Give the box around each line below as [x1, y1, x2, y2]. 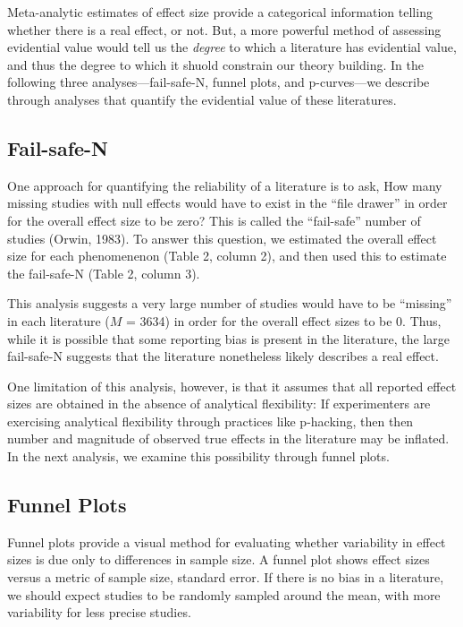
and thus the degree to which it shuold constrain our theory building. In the [7, 55, 424, 73]
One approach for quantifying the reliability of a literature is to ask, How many [7, 176, 442, 194]
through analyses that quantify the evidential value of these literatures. [7, 90, 397, 108]
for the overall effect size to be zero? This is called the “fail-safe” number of [7, 210, 421, 229]
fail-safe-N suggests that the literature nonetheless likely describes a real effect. [7, 347, 439, 365]
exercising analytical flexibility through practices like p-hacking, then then [7, 411, 414, 430]
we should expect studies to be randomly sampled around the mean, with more [7, 585, 441, 604]
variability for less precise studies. [7, 603, 191, 622]
